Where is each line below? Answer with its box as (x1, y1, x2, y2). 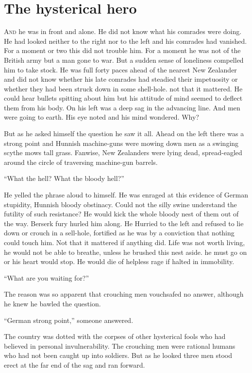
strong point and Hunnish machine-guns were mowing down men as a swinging (4, 138, 239, 148)
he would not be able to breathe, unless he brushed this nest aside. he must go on (4, 247, 247, 257)
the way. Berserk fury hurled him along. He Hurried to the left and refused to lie (4, 218, 244, 228)
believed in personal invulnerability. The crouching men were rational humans (4, 340, 235, 351)
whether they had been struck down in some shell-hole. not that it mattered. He (4, 83, 243, 93)
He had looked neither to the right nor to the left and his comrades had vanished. (4, 36, 247, 46)
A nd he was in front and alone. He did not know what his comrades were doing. (4, 26, 242, 36)
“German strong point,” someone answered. (4, 315, 134, 325)
